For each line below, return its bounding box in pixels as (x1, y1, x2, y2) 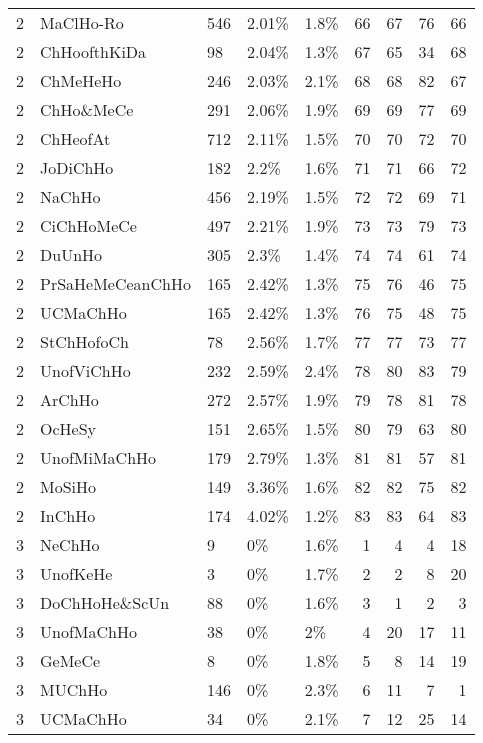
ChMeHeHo (40, 69, 122, 92)
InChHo (40, 504, 96, 527)
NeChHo (40, 533, 100, 556)
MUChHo (40, 678, 108, 701)
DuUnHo (40, 243, 103, 266)
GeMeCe (40, 649, 101, 672)
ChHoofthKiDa (40, 40, 147, 63)
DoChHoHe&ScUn (40, 591, 170, 614)
